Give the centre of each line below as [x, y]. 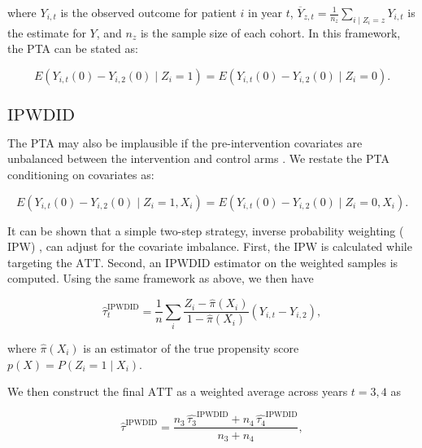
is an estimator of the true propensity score [191, 347]
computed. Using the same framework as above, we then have [161, 278]
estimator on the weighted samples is [306, 262]
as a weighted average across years [262, 391]
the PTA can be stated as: [73, 48]
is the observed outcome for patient [148, 12]
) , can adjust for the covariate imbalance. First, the [160, 246]
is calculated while [366, 246]
